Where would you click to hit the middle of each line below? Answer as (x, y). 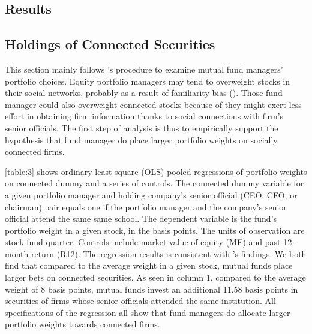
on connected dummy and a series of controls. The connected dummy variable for (154, 183)
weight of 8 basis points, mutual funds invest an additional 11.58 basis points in (151, 289)
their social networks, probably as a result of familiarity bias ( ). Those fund (144, 93)
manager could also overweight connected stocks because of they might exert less (153, 104)
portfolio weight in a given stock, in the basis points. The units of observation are (155, 230)
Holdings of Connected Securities (110, 44)
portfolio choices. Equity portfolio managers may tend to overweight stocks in (148, 81)
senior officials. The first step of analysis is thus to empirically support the (142, 127)
